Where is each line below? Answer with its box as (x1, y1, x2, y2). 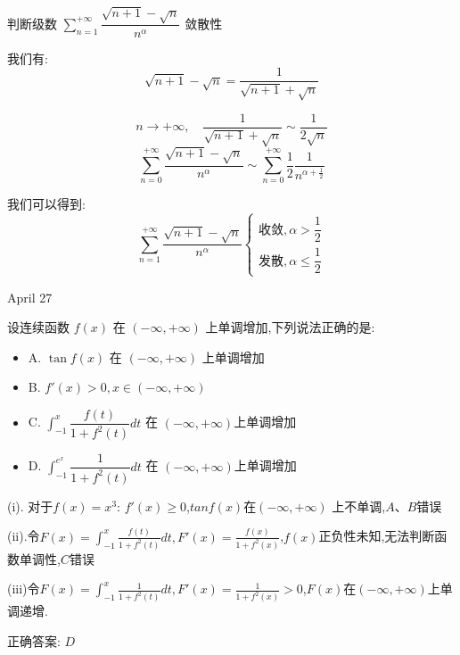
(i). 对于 (7, 496, 53, 515)
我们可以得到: (7, 195, 86, 213)
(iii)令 (7, 579, 40, 598)
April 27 (7, 287, 53, 306)
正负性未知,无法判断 (318, 526, 435, 545)
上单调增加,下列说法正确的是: (205, 318, 375, 336)
